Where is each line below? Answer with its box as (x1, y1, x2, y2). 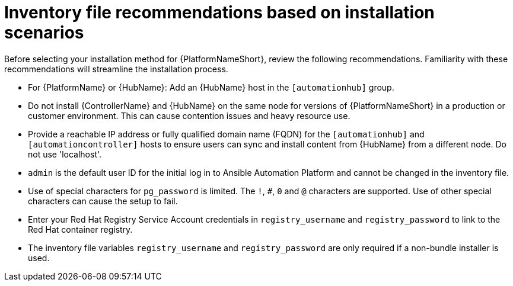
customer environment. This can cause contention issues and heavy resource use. (28, 110, 351, 121)
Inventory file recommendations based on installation (4, 2, 435, 23)
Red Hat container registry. (28, 224, 133, 234)
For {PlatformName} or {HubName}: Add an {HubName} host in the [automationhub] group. (28, 82, 394, 92)
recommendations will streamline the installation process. (4, 63, 228, 74)
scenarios (4, 23, 84, 43)
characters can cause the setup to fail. (28, 195, 178, 206)
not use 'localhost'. (28, 149, 102, 159)
